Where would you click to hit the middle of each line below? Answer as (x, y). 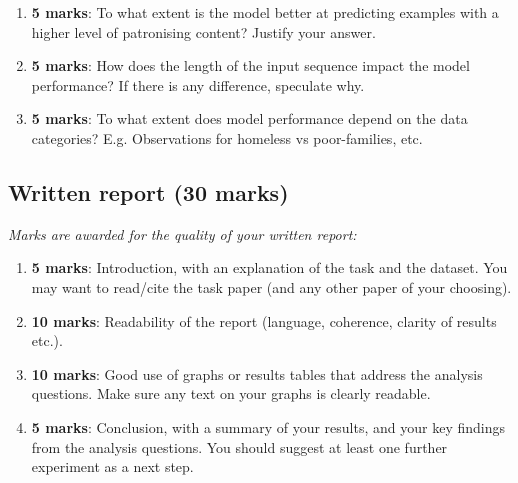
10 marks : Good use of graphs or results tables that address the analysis (257, 373)
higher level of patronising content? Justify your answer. (203, 31)
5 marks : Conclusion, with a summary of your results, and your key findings (268, 426)
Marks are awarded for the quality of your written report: (182, 233)
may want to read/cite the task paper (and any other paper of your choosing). (271, 286)
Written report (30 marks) (148, 191)
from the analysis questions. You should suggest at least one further (239, 446)
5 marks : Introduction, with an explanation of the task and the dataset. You (269, 267)
